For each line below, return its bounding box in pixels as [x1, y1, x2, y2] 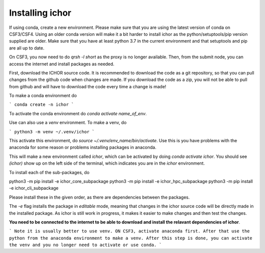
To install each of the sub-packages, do [9, 169, 90, 175]
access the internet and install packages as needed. [9, 61, 115, 67]
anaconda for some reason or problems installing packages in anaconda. [9, 145, 157, 151]
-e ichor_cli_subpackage [9, 185, 59, 191]
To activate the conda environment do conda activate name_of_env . [9, 110, 147, 116]
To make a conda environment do [9, 93, 77, 99]
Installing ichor [9, 7, 72, 18]
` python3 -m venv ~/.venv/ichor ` [9, 129, 95, 134]
